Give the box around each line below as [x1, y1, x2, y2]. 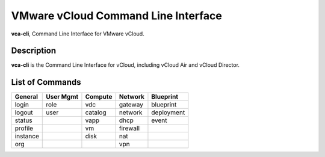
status [14, 116, 32, 125]
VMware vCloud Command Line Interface [11, 9, 223, 22]
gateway [119, 100, 144, 109]
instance [14, 132, 39, 141]
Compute [85, 93, 113, 101]
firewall [119, 124, 140, 132]
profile [14, 124, 33, 132]
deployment [151, 108, 185, 117]
